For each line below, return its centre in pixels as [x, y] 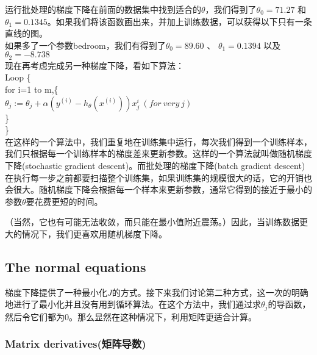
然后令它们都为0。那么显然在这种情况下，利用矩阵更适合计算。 [131, 316]
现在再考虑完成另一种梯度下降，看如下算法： [94, 65]
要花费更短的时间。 [64, 201]
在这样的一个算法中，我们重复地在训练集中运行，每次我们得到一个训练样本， [158, 141]
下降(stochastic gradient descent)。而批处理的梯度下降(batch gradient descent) [155, 165]
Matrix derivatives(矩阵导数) [76, 344]
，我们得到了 [231, 9]
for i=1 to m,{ [32, 89]
